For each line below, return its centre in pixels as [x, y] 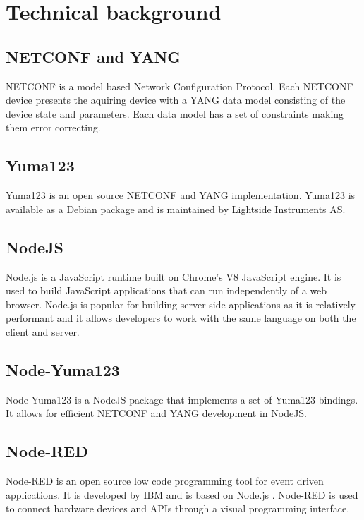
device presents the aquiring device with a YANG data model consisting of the [176, 100]
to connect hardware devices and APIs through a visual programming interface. [178, 508]
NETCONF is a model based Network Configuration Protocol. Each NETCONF [180, 86]
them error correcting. [53, 127]
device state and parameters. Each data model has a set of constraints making [175, 113]
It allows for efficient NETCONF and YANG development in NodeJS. [157, 413]
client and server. [43, 331]
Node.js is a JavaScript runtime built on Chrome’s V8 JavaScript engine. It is [174, 276]
